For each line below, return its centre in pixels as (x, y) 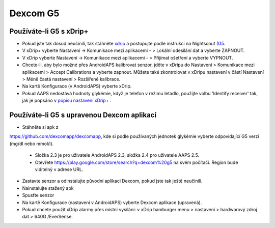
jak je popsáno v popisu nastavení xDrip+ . (67, 101)
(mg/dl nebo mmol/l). (32, 144)
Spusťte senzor (38, 195)
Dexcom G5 (34, 13)
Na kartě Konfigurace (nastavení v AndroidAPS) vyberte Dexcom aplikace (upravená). (112, 202)
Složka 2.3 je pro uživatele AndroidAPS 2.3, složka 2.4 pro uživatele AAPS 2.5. (117, 155)
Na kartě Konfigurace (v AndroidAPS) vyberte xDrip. (77, 86)
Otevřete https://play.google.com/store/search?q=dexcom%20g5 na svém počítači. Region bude (136, 162)
